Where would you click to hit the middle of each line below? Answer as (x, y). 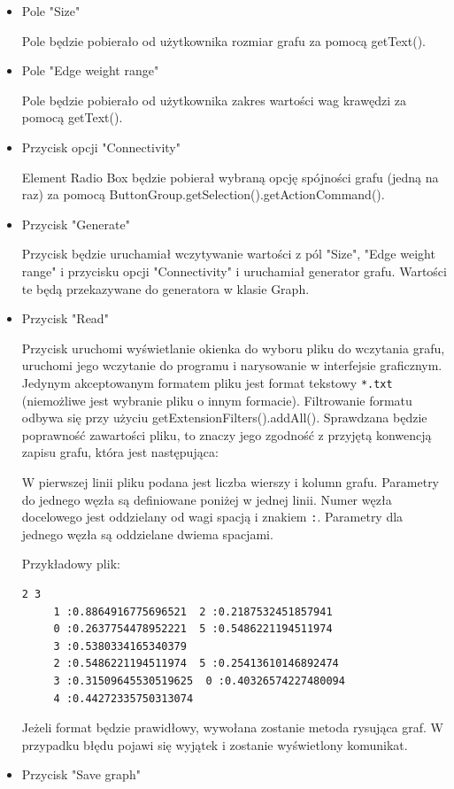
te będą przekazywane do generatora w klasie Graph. (165, 288)
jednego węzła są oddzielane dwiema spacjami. (147, 534)
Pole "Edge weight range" (90, 70)
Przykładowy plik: (71, 564)
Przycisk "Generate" (76, 224)
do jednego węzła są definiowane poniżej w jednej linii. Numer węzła (207, 499)
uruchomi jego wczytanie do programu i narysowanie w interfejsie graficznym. (232, 365)
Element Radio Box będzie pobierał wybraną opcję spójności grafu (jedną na (230, 177)
